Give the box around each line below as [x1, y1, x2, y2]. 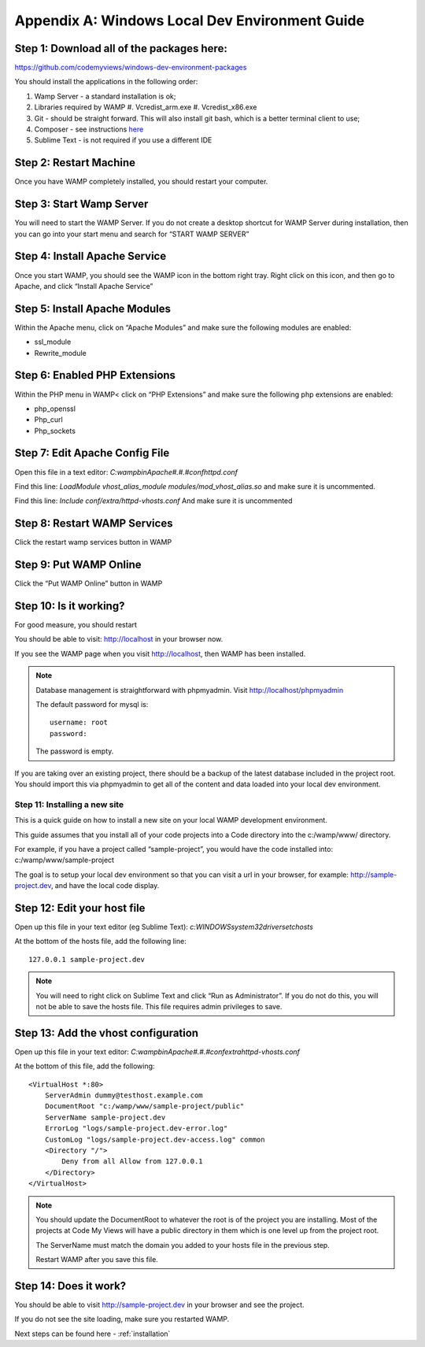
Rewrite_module [34, 348, 87, 357]
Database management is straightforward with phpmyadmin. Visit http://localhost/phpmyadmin [35, 685, 344, 694]
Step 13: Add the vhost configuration [14, 1026, 199, 1039]
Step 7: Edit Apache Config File [14, 446, 170, 460]
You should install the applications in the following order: [14, 77, 198, 87]
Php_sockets [34, 426, 76, 435]
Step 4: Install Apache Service [14, 250, 167, 263]
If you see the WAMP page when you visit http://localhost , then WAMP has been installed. [14, 649, 306, 658]
